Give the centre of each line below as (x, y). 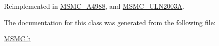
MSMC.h (18, 38)
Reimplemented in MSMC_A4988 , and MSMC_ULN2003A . (94, 6)
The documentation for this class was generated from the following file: (110, 22)
